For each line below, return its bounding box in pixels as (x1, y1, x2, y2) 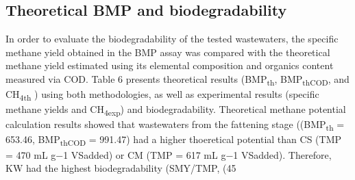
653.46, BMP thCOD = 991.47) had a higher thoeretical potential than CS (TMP (5, 132, 342, 149)
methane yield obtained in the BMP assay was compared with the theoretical (5, 44, 330, 59)
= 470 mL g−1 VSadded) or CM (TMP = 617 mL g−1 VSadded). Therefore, (5, 147, 332, 162)
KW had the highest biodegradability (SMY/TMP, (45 (5, 161, 236, 175)
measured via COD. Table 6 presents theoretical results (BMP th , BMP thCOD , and (5, 71, 350, 88)
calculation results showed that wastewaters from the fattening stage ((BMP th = (5, 117, 345, 133)
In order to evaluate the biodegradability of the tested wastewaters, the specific (5, 31, 339, 46)
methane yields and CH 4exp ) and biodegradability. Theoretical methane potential (5, 102, 346, 118)
